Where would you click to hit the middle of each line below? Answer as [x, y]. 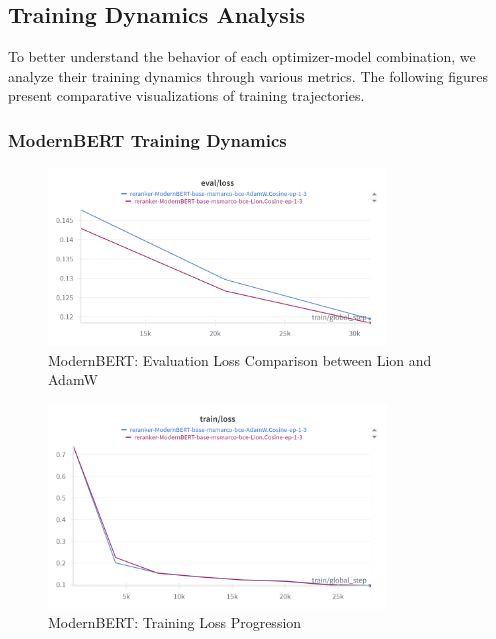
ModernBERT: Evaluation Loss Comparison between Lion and [240, 359]
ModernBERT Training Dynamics [147, 139]
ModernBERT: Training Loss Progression [175, 622]
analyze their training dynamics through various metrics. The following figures [248, 75]
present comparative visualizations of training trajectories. [186, 95]
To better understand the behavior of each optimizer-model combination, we [242, 56]
